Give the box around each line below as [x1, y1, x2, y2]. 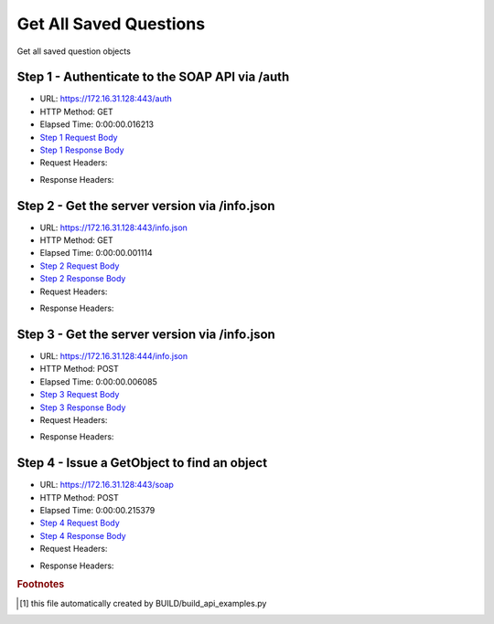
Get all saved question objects [16, 46, 132, 57]
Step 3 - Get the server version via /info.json [16, 326, 276, 342]
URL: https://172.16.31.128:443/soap [39, 480, 174, 491]
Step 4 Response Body [39, 530, 127, 541]
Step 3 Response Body [39, 402, 126, 413]
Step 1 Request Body [39, 132, 118, 143]
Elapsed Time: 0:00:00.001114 [39, 248, 153, 259]
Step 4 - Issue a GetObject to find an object [16, 455, 268, 471]
